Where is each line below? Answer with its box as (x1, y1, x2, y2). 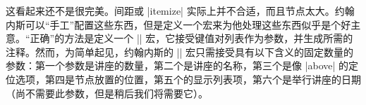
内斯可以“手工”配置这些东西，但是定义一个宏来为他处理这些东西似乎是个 (6, 17, 341, 31)
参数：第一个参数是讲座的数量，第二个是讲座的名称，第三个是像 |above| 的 (6, 58, 349, 73)
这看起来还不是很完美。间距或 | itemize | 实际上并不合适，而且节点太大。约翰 (6, 3, 355, 17)
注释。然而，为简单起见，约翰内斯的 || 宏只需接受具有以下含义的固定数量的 (6, 44, 354, 59)
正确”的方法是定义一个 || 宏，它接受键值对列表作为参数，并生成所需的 (30, 31, 353, 45)
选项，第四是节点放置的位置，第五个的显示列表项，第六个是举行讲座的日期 (15, 71, 361, 86)
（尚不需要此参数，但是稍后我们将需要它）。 (6, 85, 208, 100)
